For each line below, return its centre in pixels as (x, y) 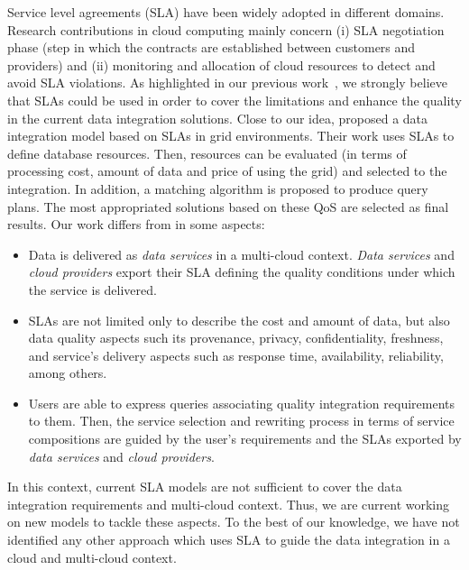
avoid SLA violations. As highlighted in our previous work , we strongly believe (227, 83)
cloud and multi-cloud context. (92, 557)
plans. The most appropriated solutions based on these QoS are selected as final (228, 206)
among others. (68, 373)
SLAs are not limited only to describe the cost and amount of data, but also (239, 320)
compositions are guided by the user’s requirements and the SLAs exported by (245, 439)
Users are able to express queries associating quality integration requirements (241, 403)
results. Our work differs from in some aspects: (136, 224)
